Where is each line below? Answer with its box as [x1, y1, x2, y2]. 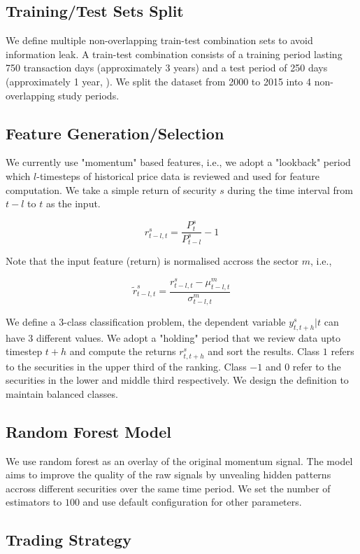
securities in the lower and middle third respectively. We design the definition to [6, 373, 349, 387]
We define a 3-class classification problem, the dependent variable [6, 314, 286, 329]
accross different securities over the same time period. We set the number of [6, 480, 331, 495]
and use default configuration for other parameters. [82, 494, 302, 509]
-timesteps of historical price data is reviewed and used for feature [36, 168, 319, 183]
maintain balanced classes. [6, 386, 118, 401]
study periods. [58, 88, 120, 102]
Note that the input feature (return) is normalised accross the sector [6, 254, 299, 268]
